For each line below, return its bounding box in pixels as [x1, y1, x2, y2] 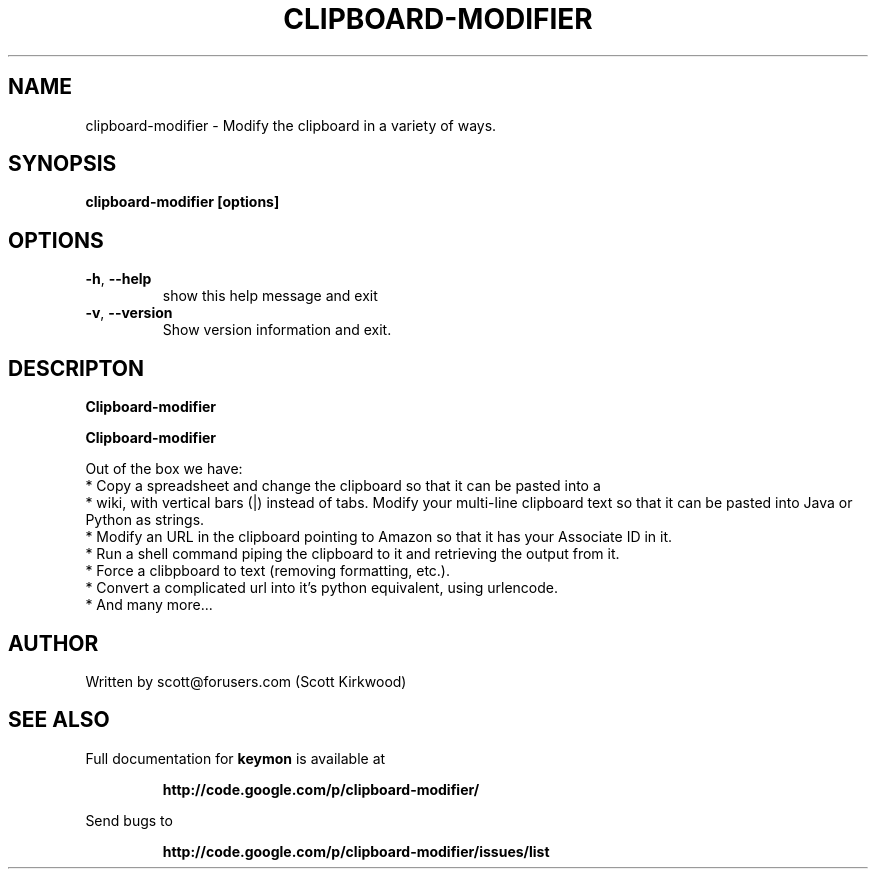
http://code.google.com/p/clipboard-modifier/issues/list [162, 842, 550, 860]
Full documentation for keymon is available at [85, 749, 386, 767]
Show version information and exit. [162, 321, 392, 339]
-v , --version [85, 304, 173, 322]
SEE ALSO [8, 707, 110, 733]
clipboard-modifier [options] [85, 193, 280, 211]
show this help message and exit [162, 287, 378, 305]
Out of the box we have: [85, 460, 243, 478]
